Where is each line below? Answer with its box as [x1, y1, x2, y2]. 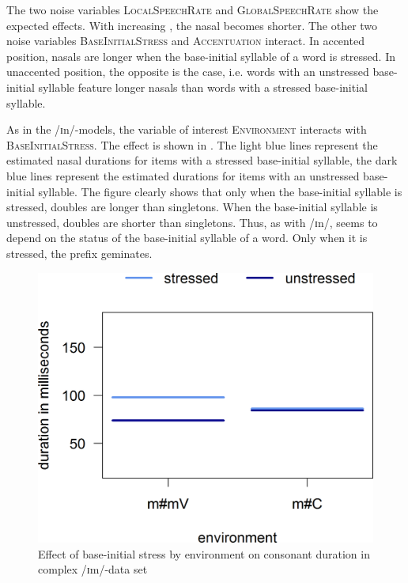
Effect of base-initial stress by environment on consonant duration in [38, 545, 370, 562]
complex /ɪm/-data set [38, 561, 148, 577]
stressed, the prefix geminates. [6, 244, 153, 261]
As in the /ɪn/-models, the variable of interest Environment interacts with [6, 121, 367, 138]
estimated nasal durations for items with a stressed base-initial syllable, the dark [6, 152, 398, 168]
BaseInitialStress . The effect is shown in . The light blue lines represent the [6, 136, 378, 153]
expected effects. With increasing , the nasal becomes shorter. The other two [6, 17, 378, 33]
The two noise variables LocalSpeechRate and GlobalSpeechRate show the [6, 2, 379, 17]
